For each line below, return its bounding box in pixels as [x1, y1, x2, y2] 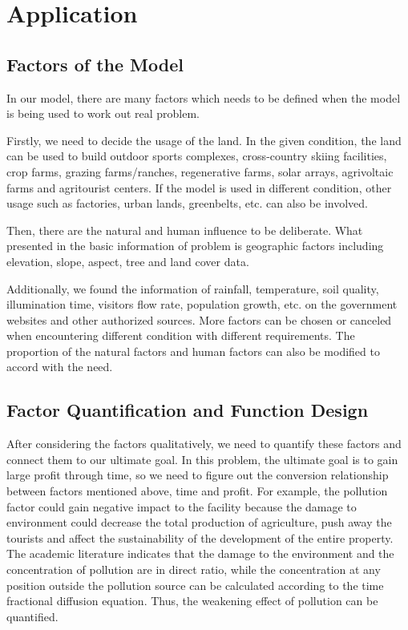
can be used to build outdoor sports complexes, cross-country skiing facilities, [6, 147, 387, 164]
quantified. [6, 608, 59, 624]
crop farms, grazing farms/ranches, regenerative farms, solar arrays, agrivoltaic [6, 163, 394, 180]
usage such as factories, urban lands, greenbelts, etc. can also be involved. [6, 195, 368, 212]
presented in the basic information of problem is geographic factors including [6, 237, 384, 254]
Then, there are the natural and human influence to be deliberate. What [6, 221, 363, 238]
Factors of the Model [6, 51, 184, 76]
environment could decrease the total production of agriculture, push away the [6, 514, 392, 531]
